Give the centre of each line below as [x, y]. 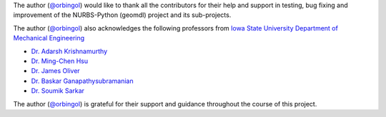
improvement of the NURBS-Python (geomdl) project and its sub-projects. [122, 15]
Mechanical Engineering [49, 38]
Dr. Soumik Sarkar [58, 91]
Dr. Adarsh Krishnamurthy [69, 51]
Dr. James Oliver [55, 71]
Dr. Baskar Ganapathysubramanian [82, 81]
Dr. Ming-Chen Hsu [60, 61]
